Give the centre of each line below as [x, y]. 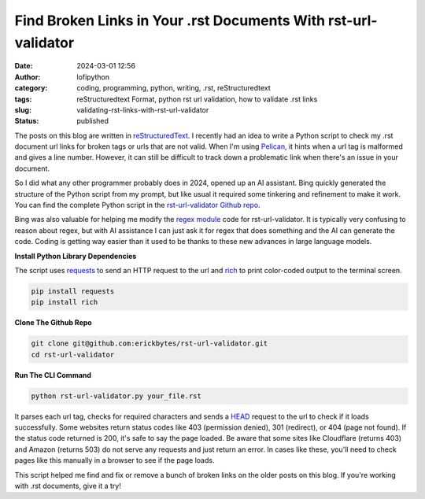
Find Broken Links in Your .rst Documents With [170, 20]
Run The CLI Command [53, 375]
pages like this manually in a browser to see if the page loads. [115, 460]
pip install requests [73, 291]
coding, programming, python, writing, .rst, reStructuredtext [174, 88]
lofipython [93, 77]
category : [31, 88]
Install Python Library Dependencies [76, 256]
